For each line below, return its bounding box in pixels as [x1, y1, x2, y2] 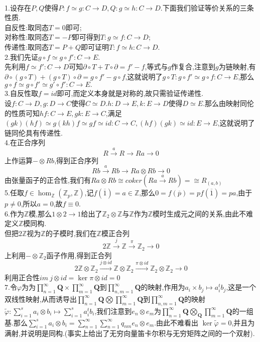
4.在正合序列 [5, 137, 45, 148]
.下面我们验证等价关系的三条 [160, 2, 254, 13]
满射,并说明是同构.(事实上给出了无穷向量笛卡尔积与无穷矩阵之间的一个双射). [5, 328, 255, 338]
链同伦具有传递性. [5, 127, 63, 138]
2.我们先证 [5, 51, 38, 62]
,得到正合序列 [54, 155, 99, 165]
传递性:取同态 [5, 41, 49, 52]
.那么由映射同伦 [203, 97, 254, 108]
